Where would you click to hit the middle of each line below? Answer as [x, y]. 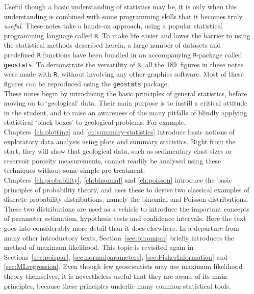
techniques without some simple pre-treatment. [75, 170]
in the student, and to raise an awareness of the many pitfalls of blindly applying [126, 112]
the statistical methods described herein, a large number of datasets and [113, 45]
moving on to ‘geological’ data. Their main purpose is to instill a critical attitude [126, 103]
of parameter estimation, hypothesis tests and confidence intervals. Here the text [125, 218]
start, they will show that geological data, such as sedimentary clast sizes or [118, 151]
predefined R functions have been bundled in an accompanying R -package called [123, 55]
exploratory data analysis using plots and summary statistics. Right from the [120, 141]
